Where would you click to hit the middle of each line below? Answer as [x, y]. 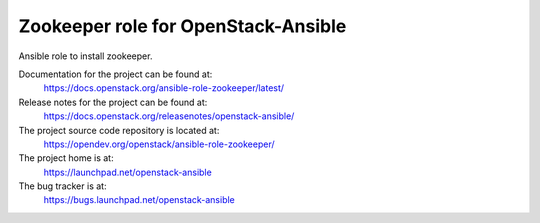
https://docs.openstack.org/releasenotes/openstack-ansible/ [169, 116]
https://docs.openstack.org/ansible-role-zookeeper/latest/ [164, 88]
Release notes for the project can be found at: [113, 102]
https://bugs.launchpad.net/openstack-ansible [139, 200]
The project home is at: [66, 158]
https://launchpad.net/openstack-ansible [127, 172]
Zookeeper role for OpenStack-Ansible [182, 26]
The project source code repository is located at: [119, 130]
